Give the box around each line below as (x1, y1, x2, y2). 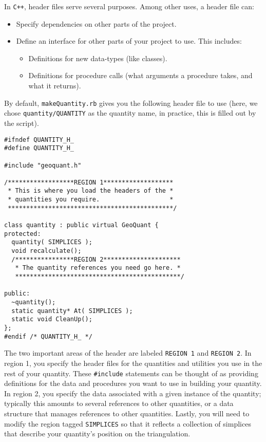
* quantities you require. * (8, 196, 174, 204)
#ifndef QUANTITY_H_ (4, 136, 74, 143)
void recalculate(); (11, 247, 82, 255)
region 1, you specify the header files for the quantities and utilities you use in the (4, 357, 262, 368)
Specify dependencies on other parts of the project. (16, 18, 177, 29)
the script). (4, 117, 39, 128)
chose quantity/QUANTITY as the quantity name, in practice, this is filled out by (4, 107, 256, 118)
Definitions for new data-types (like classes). (28, 52, 167, 63)
